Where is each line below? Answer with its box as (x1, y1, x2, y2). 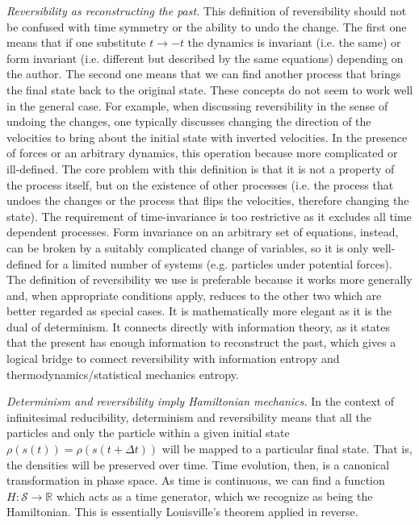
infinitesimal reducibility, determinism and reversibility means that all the (6, 408, 372, 425)
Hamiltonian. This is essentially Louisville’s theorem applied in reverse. (6, 503, 358, 520)
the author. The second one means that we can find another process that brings (6, 65, 401, 82)
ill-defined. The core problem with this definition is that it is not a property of (6, 160, 395, 177)
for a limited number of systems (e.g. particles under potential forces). (45, 255, 392, 272)
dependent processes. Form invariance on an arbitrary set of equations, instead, (6, 223, 399, 240)
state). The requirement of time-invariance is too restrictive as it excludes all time (6, 207, 412, 224)
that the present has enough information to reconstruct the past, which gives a (6, 334, 396, 351)
